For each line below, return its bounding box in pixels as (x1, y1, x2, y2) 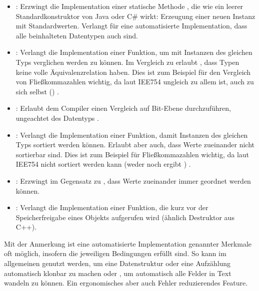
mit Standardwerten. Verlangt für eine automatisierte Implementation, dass (15, 20, 247, 31)
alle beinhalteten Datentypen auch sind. (15, 30, 138, 40)
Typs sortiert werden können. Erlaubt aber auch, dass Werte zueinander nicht (15, 139, 254, 150)
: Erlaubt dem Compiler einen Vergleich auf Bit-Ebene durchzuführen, (15, 103, 231, 113)
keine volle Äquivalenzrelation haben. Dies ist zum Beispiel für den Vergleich (15, 66, 251, 77)
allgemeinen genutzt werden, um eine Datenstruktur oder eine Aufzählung (4, 258, 231, 269)
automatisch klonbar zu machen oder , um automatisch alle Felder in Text (4, 268, 231, 278)
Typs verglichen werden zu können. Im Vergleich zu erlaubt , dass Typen (15, 56, 239, 67)
